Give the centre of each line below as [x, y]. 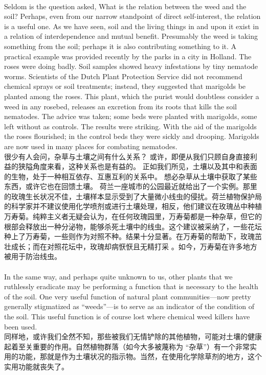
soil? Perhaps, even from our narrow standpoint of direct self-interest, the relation [132, 16]
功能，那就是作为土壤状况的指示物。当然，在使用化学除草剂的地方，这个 [140, 356]
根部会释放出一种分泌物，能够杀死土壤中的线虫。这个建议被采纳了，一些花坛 [133, 226]
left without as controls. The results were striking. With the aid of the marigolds [130, 126]
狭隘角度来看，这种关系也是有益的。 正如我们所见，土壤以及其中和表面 [138, 166]
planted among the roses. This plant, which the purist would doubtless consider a [132, 96]
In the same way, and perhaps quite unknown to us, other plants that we [118, 276]
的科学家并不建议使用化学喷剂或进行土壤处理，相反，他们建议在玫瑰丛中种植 [133, 206]
